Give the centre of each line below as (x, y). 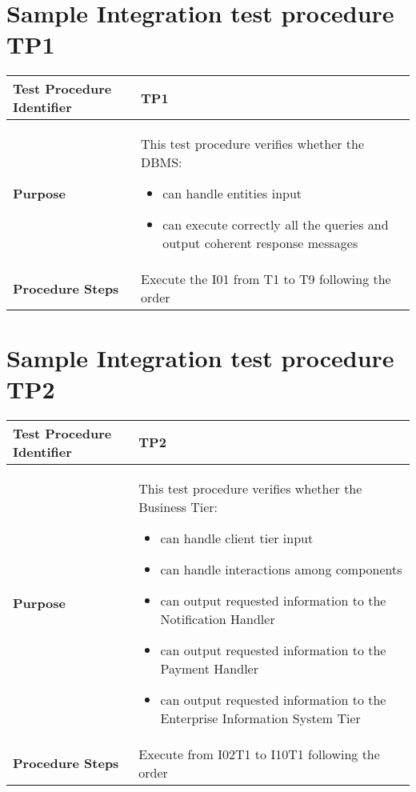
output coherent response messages (260, 243)
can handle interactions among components (281, 569)
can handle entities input (232, 194)
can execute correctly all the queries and (276, 225)
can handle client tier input (237, 538)
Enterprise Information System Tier (260, 718)
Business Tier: (178, 506)
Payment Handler (209, 668)
